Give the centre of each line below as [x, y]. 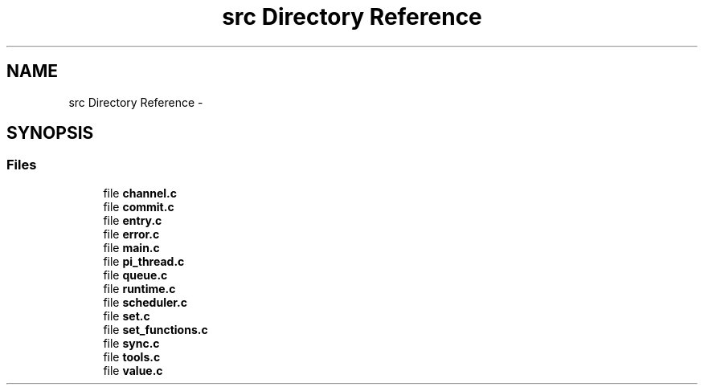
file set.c [127, 316]
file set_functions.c [156, 329]
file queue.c [135, 275]
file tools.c [132, 356]
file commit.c [139, 206]
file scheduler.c [145, 302]
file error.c [131, 234]
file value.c [133, 370]
